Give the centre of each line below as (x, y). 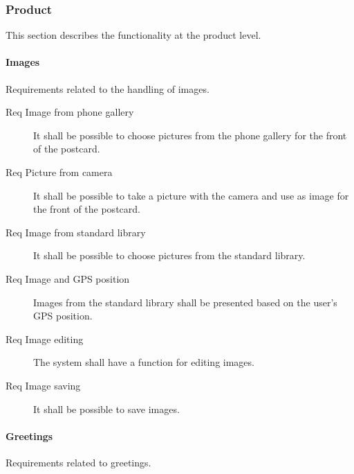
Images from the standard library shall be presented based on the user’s (185, 302)
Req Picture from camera (59, 172)
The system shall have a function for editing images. (144, 362)
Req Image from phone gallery (70, 112)
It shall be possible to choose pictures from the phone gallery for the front (190, 135)
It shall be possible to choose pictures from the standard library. (169, 255)
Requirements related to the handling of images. (108, 88)
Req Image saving (43, 385)
